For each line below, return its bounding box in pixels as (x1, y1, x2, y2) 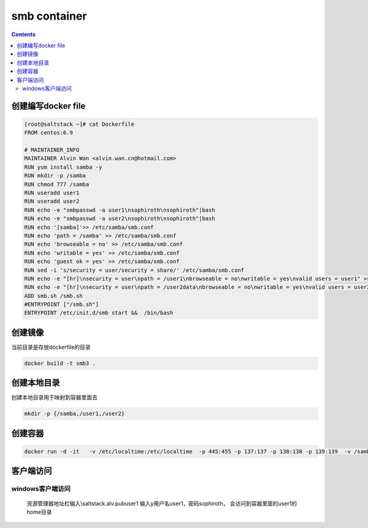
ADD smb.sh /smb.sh (24, 292, 83, 299)
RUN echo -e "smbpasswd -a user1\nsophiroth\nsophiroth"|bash (24, 206, 215, 213)
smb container (11, 9, 87, 23)
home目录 (26, 508, 52, 515)
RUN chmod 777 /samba (24, 181, 90, 188)
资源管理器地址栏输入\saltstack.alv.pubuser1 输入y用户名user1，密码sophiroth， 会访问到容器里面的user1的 (26, 500, 297, 507)
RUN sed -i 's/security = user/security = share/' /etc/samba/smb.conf (24, 267, 245, 274)
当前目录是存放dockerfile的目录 (11, 343, 91, 351)
